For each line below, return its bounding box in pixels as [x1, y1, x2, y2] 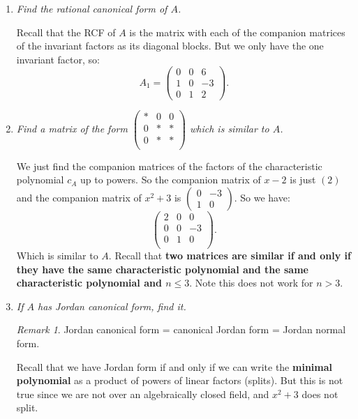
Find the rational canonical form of [16, 1, 167, 15]
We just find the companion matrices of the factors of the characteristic [16, 158, 322, 173]
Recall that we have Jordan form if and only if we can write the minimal [16, 359, 333, 374]
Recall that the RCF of [16, 24, 116, 39]
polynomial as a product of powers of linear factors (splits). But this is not [16, 373, 343, 388]
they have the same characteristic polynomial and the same [16, 261, 308, 276]
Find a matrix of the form [16, 121, 128, 135]
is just [290, 172, 316, 187]
